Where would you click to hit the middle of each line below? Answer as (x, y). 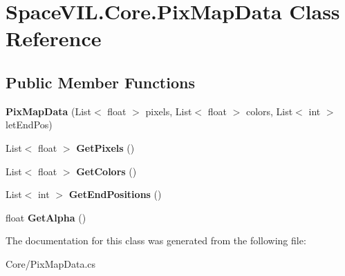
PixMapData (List (49, 111)
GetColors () (106, 171)
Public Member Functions (100, 82)
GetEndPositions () (115, 194)
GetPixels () (105, 147)
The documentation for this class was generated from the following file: (156, 240)
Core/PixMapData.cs (51, 263)
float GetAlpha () (46, 217)
